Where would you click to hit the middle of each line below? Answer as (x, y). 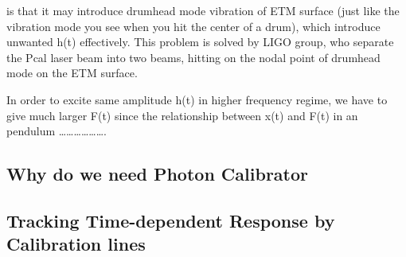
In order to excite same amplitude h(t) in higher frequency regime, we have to (197, 99)
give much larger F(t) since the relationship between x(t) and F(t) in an (182, 115)
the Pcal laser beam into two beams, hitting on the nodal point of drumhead (193, 57)
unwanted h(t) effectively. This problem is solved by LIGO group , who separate (200, 42)
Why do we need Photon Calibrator (157, 174)
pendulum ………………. (57, 131)
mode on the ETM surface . (72, 73)
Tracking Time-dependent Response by (171, 220)
